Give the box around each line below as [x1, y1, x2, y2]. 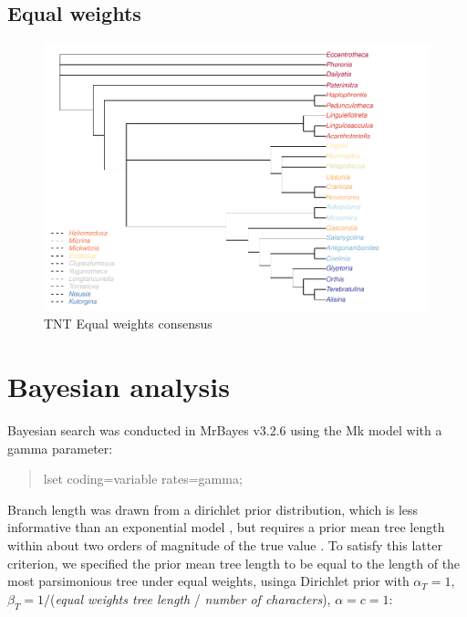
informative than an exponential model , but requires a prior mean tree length [7, 518, 445, 537]
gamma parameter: [7, 438, 113, 457]
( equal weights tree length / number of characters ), [50, 589, 331, 608]
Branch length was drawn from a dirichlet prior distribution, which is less [7, 499, 419, 518]
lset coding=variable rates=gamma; [43, 469, 243, 488]
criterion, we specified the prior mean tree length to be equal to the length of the [7, 553, 461, 572]
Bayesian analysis [7, 368, 230, 405]
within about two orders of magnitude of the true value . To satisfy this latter [7, 536, 442, 555]
